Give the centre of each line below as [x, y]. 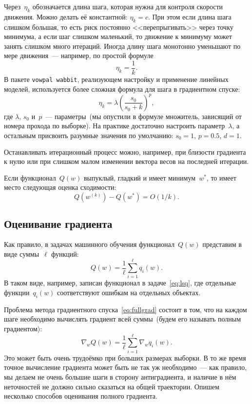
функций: [65, 253]
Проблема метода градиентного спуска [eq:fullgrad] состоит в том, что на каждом [126, 309]
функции [17, 293]
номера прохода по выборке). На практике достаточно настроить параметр [115, 126]
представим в [222, 244]
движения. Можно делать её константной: [66, 16]
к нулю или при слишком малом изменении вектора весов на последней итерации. [126, 161]
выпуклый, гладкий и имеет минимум [140, 177]
